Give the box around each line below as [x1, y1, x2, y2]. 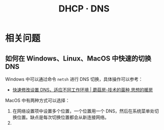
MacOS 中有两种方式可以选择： [5, 97, 70, 103]
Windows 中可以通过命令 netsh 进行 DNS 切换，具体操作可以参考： [5, 76, 143, 82]
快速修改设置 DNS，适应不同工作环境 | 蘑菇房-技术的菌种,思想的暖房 [12, 87, 153, 92]
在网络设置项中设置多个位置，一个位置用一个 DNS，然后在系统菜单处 [12, 108, 155, 114]
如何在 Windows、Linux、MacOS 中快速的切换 [5, 54, 151, 62]
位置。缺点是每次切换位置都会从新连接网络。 [16, 114, 109, 120]
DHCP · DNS [58, 3, 110, 14]
